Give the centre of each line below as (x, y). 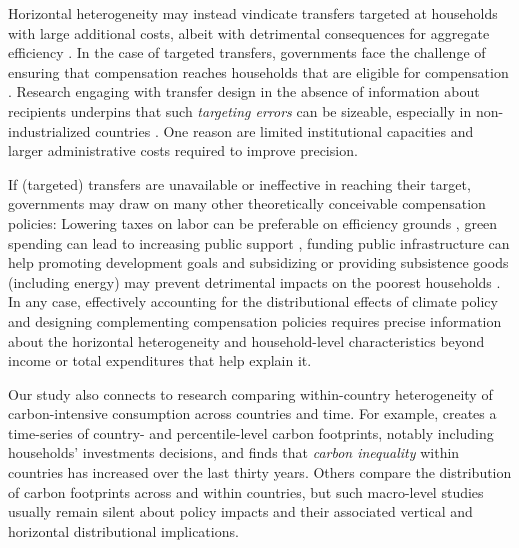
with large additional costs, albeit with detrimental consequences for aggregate (249, 32)
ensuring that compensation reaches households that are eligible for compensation (258, 71)
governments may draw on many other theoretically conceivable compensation (247, 203)
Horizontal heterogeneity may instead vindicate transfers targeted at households (253, 13)
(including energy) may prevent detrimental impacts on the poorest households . (254, 281)
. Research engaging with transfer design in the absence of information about (244, 91)
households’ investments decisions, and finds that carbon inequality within (234, 452)
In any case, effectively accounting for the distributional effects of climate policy (253, 301)
